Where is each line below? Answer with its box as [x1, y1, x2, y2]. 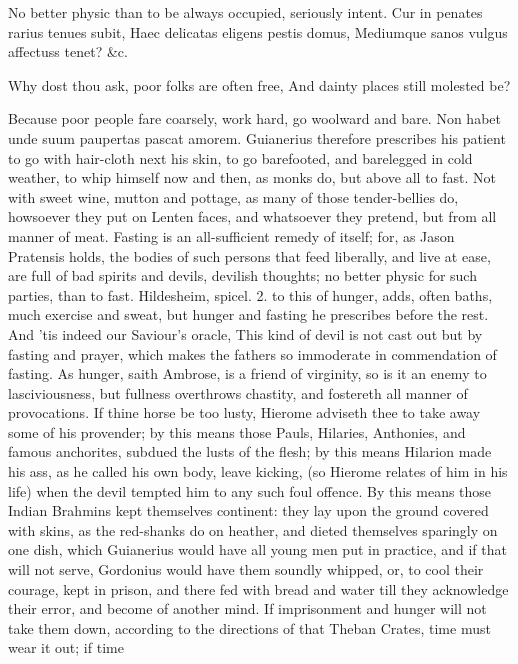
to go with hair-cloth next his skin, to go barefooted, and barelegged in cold [8, 147, 473, 168]
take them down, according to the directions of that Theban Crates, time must [8, 617, 491, 638]
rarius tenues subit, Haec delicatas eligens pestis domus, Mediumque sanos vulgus [8, 21, 508, 42]
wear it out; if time [8, 637, 124, 658]
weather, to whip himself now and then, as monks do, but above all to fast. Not [8, 167, 497, 188]
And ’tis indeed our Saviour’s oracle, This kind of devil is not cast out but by [8, 323, 483, 344]
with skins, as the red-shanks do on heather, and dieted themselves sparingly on [8, 519, 498, 540]
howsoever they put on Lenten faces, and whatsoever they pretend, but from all [8, 206, 497, 227]
